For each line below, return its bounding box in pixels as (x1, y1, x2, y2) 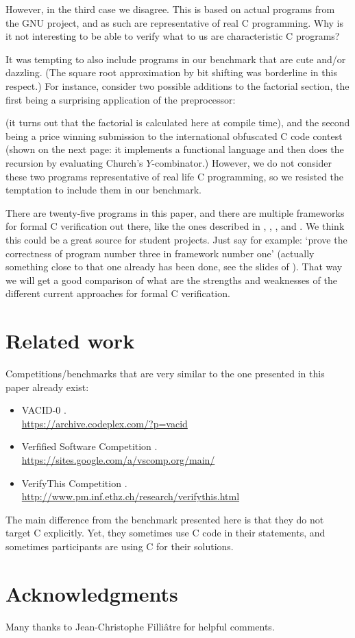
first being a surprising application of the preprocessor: (5, 92, 236, 106)
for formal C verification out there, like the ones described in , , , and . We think (5, 219, 345, 233)
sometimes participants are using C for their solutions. (5, 539, 234, 553)
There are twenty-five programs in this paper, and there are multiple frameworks (5, 205, 345, 220)
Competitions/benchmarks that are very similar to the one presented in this (5, 366, 325, 380)
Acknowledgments (5, 579, 178, 607)
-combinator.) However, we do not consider (151, 155, 332, 169)
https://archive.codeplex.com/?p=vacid (21, 416, 188, 430)
